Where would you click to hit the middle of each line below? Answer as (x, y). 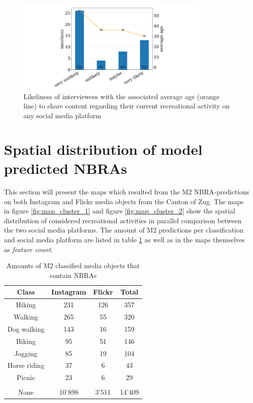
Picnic (26, 377)
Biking (26, 341)
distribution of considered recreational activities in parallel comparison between (123, 220)
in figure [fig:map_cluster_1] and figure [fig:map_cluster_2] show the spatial (120, 211)
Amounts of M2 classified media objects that (73, 265)
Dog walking (26, 329)
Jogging (26, 353)
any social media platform (62, 116)
